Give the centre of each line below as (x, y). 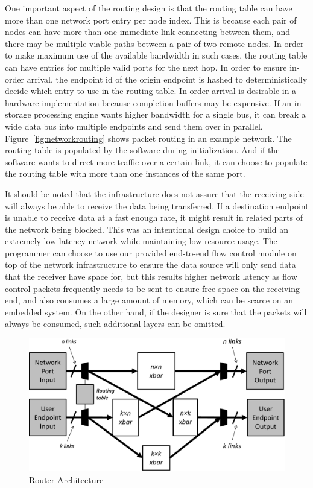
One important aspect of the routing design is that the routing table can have (149, 8)
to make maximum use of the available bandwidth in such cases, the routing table (156, 55)
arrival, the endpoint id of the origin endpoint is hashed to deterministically (167, 79)
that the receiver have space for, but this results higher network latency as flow (151, 277)
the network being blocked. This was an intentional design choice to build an (147, 229)
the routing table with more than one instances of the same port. (125, 173)
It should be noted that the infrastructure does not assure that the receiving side (154, 193)
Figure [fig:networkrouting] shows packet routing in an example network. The (148, 138)
